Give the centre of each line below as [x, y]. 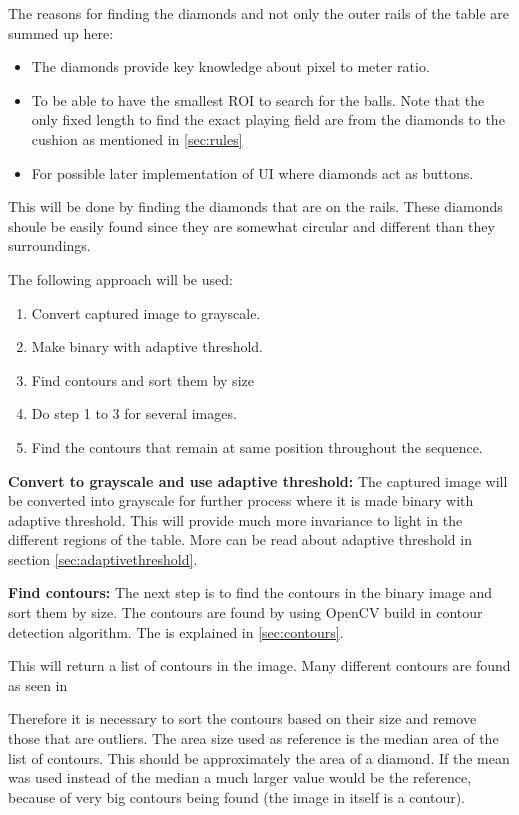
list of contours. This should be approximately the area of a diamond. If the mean [259, 757]
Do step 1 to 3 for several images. [134, 413]
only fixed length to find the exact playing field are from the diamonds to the [268, 119]
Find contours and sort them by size [142, 379]
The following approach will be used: [120, 278]
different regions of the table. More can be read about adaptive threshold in [240, 539]
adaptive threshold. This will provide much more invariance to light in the [235, 519]
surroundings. [49, 245]
